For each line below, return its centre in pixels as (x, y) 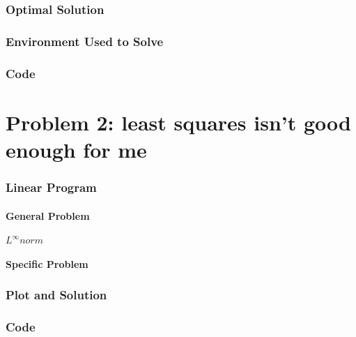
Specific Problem (47, 263)
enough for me (76, 149)
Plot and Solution (56, 295)
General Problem (48, 215)
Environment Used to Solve (85, 41)
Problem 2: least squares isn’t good (178, 122)
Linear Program (51, 187)
